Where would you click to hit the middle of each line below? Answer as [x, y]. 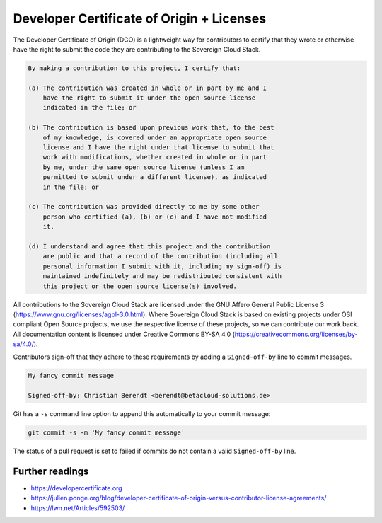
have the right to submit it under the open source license [149, 98]
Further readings [51, 471]
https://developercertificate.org [77, 488]
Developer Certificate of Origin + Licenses [140, 18]
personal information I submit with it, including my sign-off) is [162, 266]
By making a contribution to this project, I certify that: [134, 68]
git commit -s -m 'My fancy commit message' [106, 433]
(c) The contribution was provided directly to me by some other [144, 207]
